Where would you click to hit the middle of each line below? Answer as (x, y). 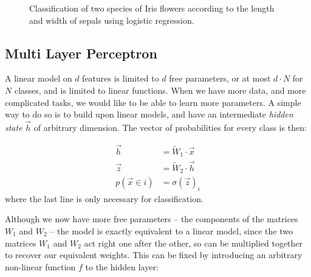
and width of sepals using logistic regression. (112, 20)
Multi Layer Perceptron (81, 53)
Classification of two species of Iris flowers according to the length (152, 8)
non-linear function (40, 266)
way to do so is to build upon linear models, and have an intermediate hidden (149, 114)
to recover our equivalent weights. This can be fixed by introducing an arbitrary (154, 255)
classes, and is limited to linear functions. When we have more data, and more (160, 90)
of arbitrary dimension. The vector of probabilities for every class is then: (170, 127)
